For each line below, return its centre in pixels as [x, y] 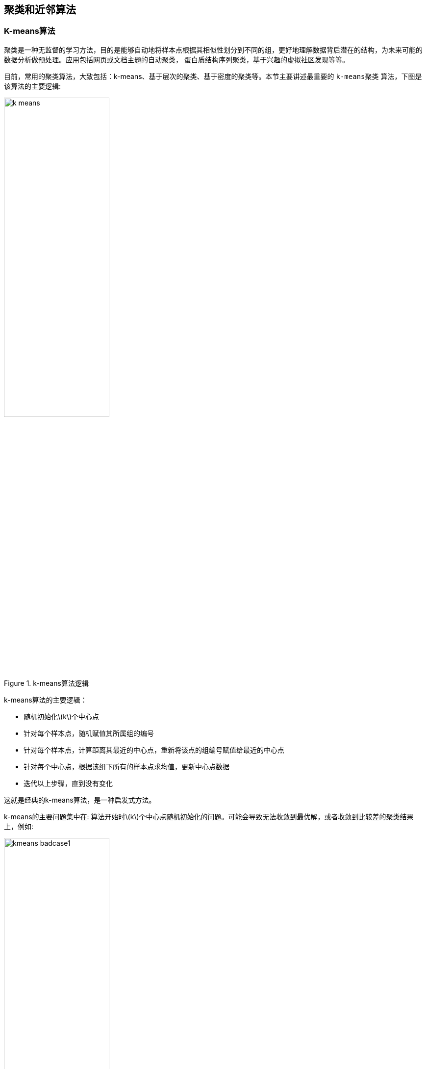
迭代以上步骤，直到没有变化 [68, 783]
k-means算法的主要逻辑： [46, 700]
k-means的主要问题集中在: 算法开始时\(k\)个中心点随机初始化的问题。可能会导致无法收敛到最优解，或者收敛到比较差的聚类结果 [209, 817]
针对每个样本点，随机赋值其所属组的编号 [89, 733]
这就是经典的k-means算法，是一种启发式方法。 [80, 800]
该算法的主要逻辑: [33, 86]
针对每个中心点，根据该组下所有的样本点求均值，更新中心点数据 [126, 767]
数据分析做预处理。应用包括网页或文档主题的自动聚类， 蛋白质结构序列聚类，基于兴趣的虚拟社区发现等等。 [176, 59]
